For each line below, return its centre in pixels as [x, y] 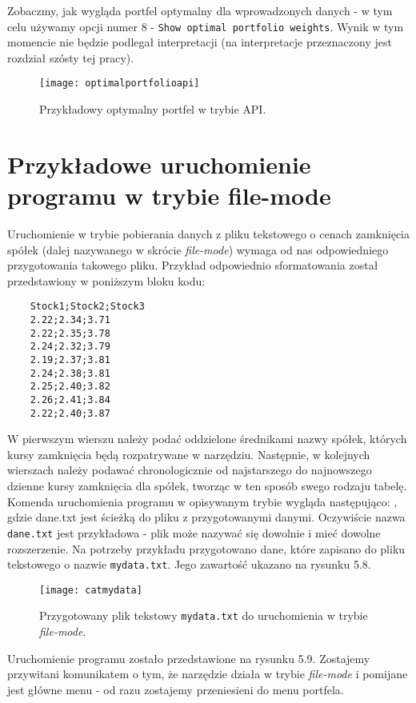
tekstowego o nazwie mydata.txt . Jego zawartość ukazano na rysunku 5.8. [189, 564]
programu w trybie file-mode [169, 196]
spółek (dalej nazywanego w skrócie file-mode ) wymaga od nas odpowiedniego [198, 249]
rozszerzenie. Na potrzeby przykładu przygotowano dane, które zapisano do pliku [206, 548]
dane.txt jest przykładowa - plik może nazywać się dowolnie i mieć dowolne [194, 532]
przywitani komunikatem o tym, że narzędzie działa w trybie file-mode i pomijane [208, 674]
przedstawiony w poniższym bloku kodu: [106, 280]
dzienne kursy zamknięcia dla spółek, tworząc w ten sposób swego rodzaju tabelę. [207, 486]
